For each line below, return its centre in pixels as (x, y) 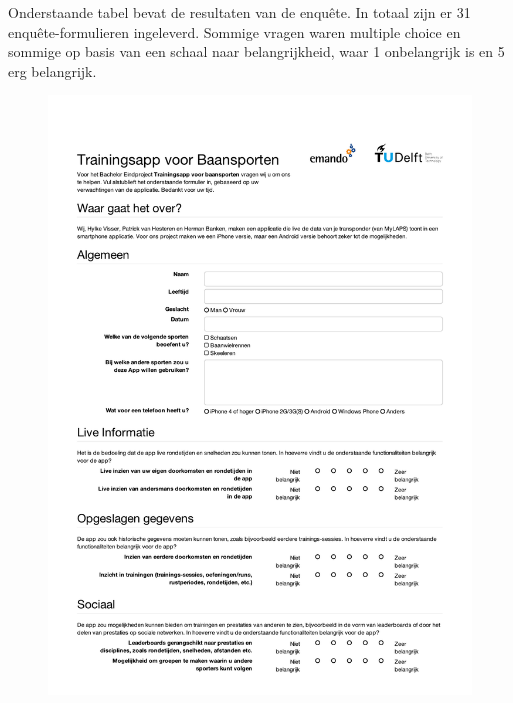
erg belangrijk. (52, 70)
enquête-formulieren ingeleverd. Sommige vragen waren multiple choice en (234, 31)
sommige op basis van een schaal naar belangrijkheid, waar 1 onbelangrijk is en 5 (256, 51)
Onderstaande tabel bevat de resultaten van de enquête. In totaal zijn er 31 (239, 12)
